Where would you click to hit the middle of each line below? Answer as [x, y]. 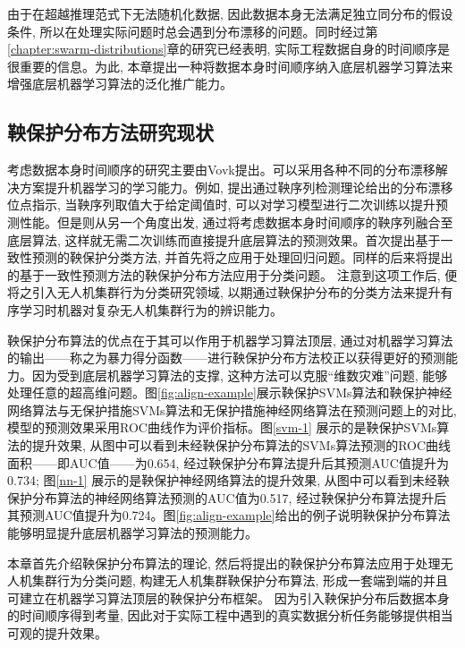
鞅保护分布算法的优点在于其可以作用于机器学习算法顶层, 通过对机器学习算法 [230, 340]
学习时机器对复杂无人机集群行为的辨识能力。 [151, 309]
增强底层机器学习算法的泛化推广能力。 [120, 84]
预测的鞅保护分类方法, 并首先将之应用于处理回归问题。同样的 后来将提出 [242, 257]
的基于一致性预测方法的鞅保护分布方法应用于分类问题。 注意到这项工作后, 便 [232, 274]
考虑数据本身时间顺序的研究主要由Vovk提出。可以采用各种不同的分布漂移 [221, 170]
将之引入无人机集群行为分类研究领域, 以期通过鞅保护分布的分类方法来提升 [224, 292]
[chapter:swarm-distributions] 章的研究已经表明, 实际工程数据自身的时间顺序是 [229, 49]
